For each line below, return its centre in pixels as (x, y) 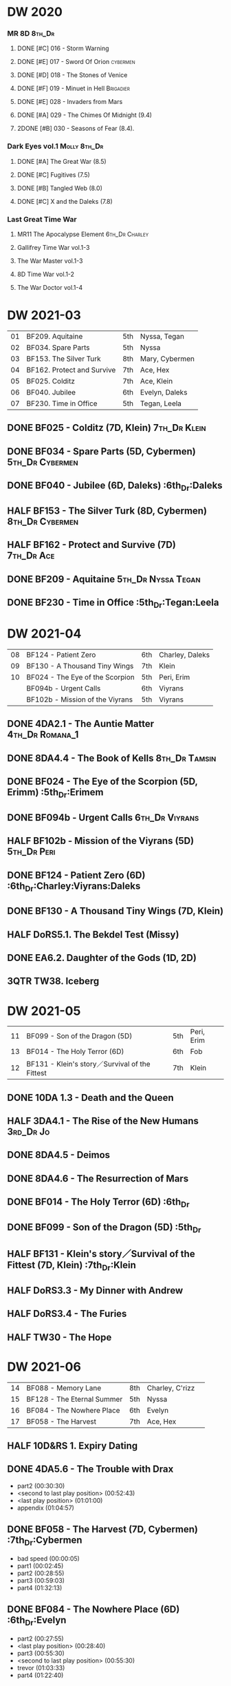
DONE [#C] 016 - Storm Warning (63, 48)
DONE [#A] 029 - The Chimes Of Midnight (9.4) (85, 115)
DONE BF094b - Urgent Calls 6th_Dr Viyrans (103, 818)
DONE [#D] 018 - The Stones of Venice (72, 75)
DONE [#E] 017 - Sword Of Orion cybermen (76, 62)
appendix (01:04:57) (45, 1508)
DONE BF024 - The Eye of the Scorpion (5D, (102, 782)
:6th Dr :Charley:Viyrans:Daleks (74, 887)
